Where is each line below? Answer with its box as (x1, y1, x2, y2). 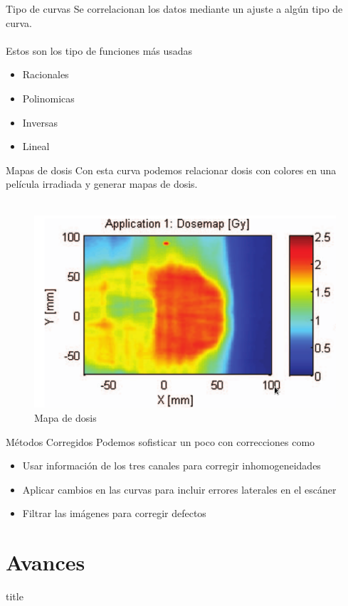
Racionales (22, 67, 69, 82)
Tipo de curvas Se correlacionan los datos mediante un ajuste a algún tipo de (6, 1, 343, 16)
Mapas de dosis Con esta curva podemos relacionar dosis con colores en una (6, 162, 337, 177)
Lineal (22, 139, 50, 154)
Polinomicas (22, 90, 75, 105)
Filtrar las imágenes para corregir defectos (22, 506, 206, 521)
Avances (6, 548, 85, 577)
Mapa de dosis (34, 410, 97, 425)
